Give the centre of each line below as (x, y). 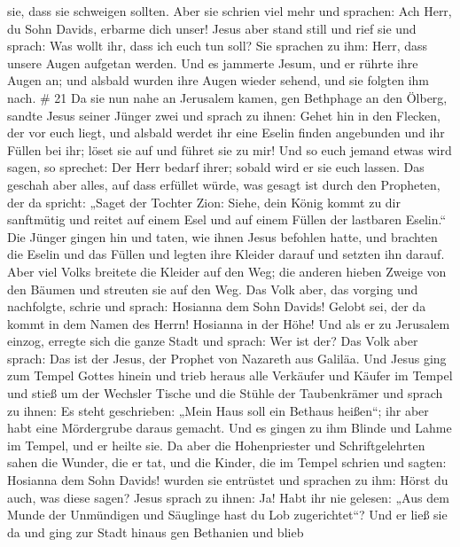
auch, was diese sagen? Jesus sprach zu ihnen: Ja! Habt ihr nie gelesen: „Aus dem (228, 497)
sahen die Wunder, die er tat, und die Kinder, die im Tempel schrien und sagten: (227, 462)
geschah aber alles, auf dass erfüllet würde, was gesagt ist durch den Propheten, (224, 184)
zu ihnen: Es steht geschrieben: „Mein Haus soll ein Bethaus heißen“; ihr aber (218, 410)
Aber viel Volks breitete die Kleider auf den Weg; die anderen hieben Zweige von (227, 271)
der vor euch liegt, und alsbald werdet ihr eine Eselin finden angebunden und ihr (226, 133)
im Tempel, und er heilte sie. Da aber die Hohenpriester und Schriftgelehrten (216, 445)
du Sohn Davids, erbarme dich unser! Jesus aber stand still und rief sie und (212, 28)
